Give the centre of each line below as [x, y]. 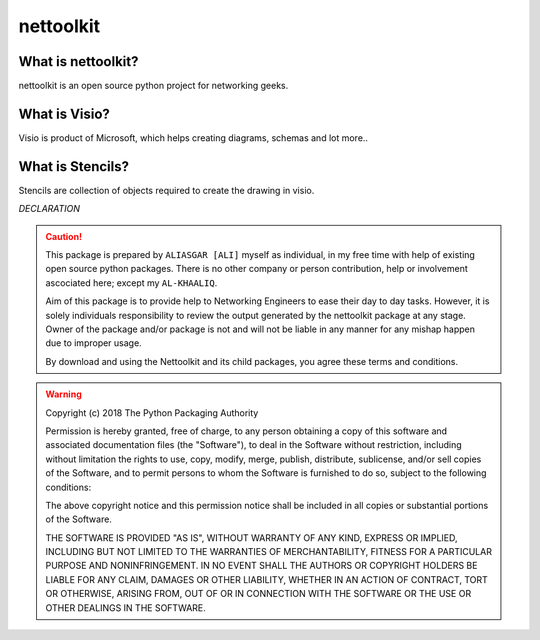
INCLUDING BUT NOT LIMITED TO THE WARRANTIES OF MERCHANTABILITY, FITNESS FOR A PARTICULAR [268, 552]
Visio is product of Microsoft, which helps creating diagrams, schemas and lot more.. [193, 137]
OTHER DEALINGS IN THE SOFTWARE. [126, 607]
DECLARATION [49, 209]
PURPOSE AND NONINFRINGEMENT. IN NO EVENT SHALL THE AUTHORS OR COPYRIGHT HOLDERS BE [261, 566]
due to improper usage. [93, 343]
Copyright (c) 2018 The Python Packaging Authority [152, 412]
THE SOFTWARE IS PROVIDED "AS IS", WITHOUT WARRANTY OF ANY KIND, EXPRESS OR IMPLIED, [252, 537]
